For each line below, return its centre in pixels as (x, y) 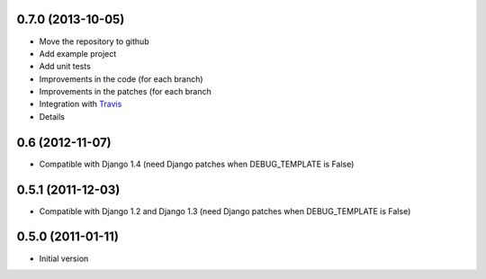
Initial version (64, 258)
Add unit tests (65, 67)
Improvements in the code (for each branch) (121, 79)
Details (52, 116)
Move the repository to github (94, 41)
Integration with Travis (81, 104)
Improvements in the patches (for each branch (125, 92)
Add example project (78, 53)
